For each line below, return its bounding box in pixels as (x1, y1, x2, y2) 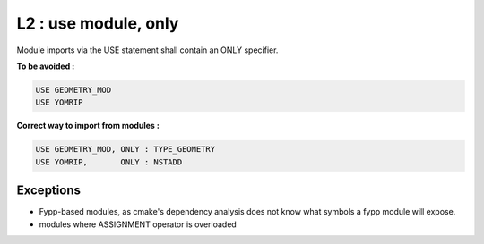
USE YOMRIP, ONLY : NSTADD (35, 156, 183, 167)
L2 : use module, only (16, 13, 179, 33)
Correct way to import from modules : (16, 121, 160, 131)
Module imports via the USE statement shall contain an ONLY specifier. (16, 45, 279, 55)
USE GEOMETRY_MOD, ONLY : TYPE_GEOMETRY (35, 144, 215, 155)
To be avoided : (16, 61, 75, 72)
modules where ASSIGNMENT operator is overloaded (39, 219, 237, 230)
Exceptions (16, 183, 81, 198)
